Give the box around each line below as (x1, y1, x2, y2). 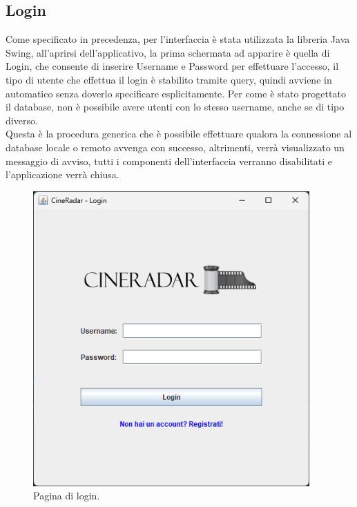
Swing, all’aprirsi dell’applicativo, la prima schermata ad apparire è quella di (6, 45, 330, 59)
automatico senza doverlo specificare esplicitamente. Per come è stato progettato (6, 86, 346, 100)
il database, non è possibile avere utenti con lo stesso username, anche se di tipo (6, 99, 345, 114)
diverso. (6, 113, 38, 127)
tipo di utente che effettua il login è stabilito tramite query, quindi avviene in (6, 72, 332, 86)
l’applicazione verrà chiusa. (6, 167, 119, 182)
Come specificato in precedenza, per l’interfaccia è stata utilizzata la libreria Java (6, 32, 350, 46)
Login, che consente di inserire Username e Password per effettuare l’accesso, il (6, 59, 339, 73)
